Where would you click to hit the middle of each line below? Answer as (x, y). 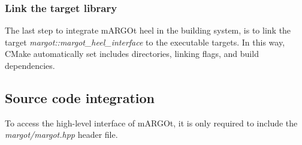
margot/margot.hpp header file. (61, 135)
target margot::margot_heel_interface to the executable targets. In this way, (145, 42)
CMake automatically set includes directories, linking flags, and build (132, 54)
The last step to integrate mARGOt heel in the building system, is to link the (148, 30)
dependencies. (30, 65)
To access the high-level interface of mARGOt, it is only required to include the (151, 123)
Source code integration (80, 97)
